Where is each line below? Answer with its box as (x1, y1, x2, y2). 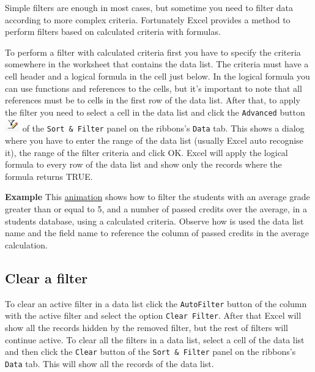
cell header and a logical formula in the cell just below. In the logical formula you (5, 69, 310, 82)
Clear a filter (5, 268, 88, 287)
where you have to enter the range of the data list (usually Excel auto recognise (5, 134, 303, 147)
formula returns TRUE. (5, 169, 93, 182)
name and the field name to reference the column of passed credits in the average (5, 226, 309, 239)
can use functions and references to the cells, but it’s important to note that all (5, 81, 302, 94)
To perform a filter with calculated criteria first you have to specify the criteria (5, 45, 301, 58)
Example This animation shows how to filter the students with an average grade (5, 190, 310, 203)
